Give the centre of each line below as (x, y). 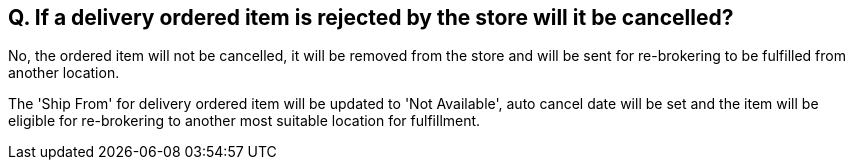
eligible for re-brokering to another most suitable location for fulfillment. (244, 121)
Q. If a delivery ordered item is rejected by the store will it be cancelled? (371, 17)
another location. (64, 73)
